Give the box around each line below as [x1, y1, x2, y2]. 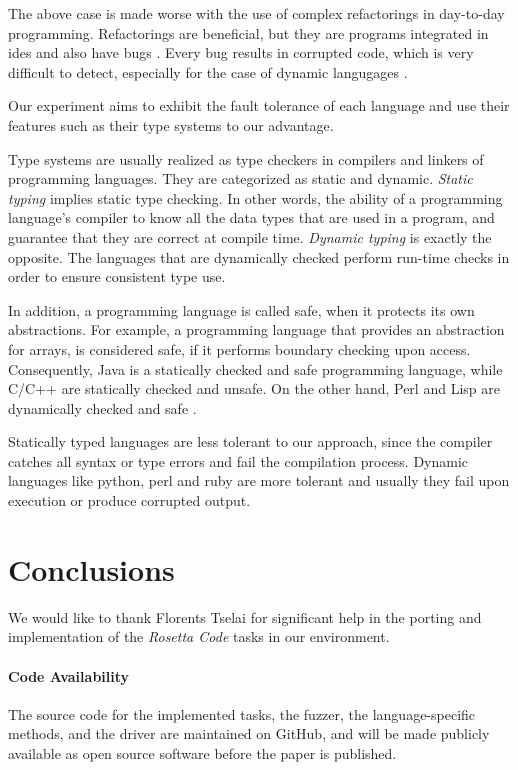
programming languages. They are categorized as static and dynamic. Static [8, 168, 473, 189]
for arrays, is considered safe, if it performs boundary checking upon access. [8, 338, 471, 359]
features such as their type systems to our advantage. [8, 114, 334, 135]
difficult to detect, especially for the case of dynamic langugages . [8, 61, 408, 82]
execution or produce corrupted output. [8, 490, 251, 511]
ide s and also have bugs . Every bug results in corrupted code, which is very [8, 42, 474, 63]
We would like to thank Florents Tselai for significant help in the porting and [8, 606, 482, 627]
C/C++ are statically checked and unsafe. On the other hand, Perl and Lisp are [8, 378, 500, 399]
